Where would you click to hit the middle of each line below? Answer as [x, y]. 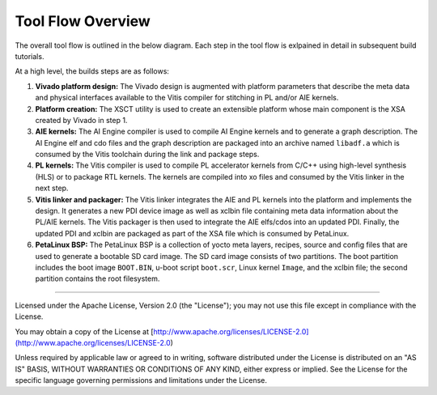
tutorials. [30, 56]
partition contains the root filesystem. [98, 278]
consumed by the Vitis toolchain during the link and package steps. [147, 155]
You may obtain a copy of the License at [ [84, 331]
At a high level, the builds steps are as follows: [92, 71]
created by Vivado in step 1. [81, 120]
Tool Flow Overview [83, 21]
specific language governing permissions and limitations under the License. [141, 380]
